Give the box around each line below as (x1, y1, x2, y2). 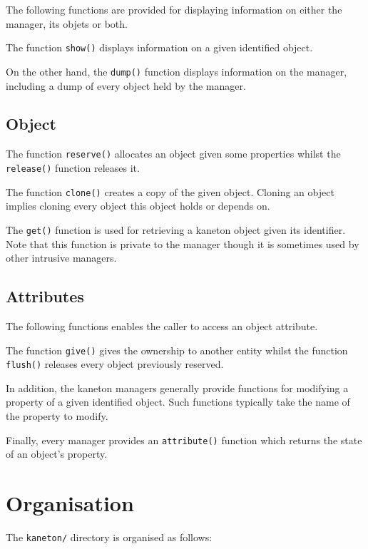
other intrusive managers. (6, 250, 117, 265)
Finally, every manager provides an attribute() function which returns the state (6, 432, 362, 447)
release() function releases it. (6, 160, 140, 175)
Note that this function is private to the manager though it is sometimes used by (6, 236, 359, 251)
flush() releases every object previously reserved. (6, 356, 224, 371)
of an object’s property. (6, 446, 108, 461)
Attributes (6, 285, 84, 307)
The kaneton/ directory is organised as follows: (6, 529, 213, 544)
